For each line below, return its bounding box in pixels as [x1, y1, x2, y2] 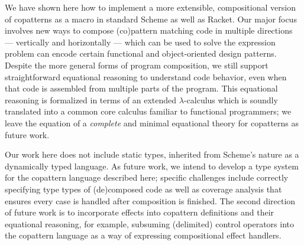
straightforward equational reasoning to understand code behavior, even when [5, 70, 287, 83]
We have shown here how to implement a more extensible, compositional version [5, 1, 296, 13]
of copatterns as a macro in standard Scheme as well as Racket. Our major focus [5, 12, 297, 25]
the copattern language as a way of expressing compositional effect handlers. [5, 229, 282, 241]
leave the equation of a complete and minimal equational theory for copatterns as [5, 116, 299, 129]
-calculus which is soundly [183, 93, 278, 106]
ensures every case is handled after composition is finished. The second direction [5, 194, 296, 207]
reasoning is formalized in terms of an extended [5, 93, 177, 106]
